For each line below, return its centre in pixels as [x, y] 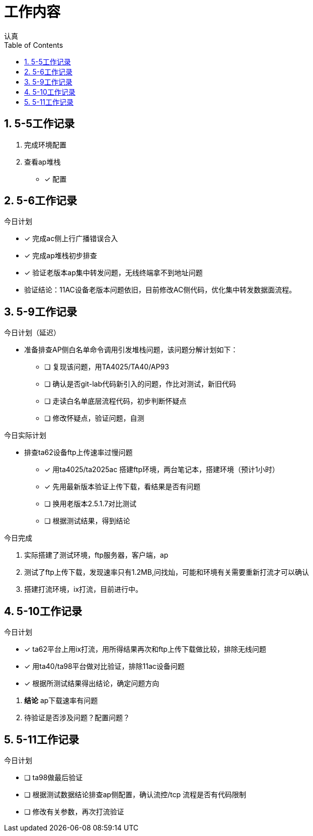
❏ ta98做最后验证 [54, 777]
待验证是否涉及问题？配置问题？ [77, 718]
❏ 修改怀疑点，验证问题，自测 [94, 418]
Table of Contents [34, 45]
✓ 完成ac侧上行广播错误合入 [71, 239]
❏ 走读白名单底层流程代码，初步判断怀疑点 [115, 401]
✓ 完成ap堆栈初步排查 [61, 256]
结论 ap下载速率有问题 [61, 701]
